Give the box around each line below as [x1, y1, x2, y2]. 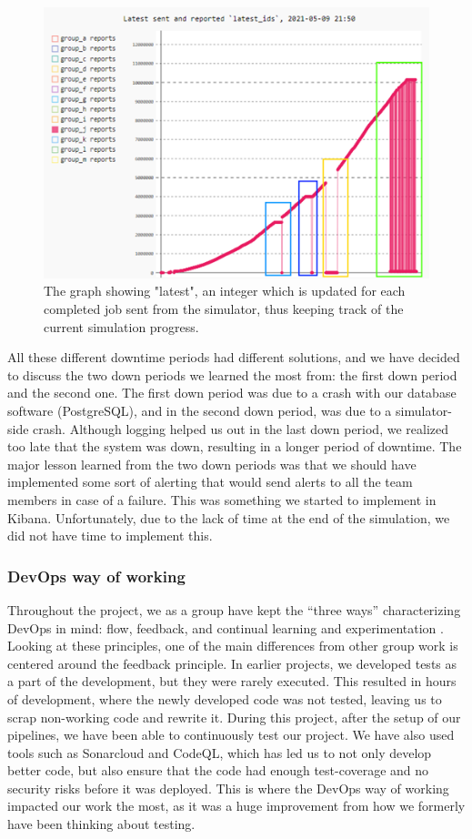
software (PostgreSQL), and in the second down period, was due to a [7, 400, 392, 419]
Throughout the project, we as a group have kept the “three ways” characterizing [7, 600, 461, 619]
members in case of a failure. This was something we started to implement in [7, 490, 437, 509]
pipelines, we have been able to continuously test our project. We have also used [7, 725, 455, 744]
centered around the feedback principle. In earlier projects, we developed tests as [7, 653, 457, 672]
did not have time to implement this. [7, 526, 213, 545]
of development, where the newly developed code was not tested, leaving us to [7, 689, 442, 708]
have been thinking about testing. [7, 814, 196, 834]
